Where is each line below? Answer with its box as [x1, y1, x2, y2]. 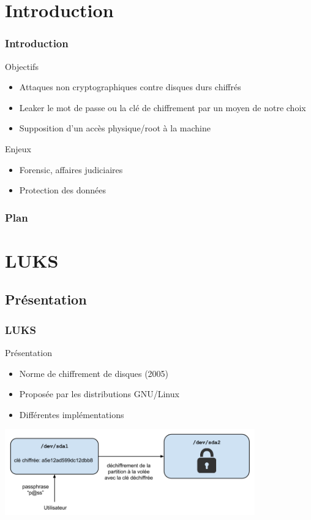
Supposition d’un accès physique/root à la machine [19, 122, 211, 134]
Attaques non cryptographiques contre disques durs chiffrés [19, 80, 241, 93]
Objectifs [5, 60, 39, 72]
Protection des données [19, 184, 106, 196]
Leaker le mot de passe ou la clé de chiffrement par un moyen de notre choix [19, 101, 306, 114]
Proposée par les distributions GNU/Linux [19, 387, 179, 400]
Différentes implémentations [19, 408, 124, 421]
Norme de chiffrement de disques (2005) [19, 367, 169, 379]
